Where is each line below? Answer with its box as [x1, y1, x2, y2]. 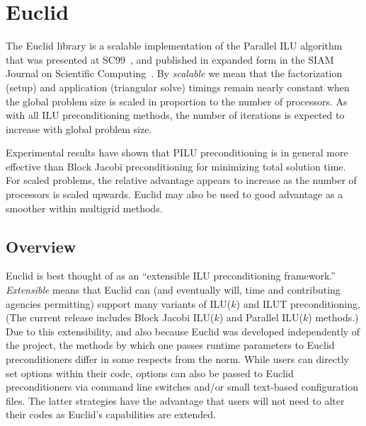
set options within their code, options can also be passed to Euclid [6, 365, 294, 380]
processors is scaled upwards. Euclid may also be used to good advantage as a [6, 187, 343, 202]
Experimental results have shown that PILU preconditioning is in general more [6, 145, 348, 160]
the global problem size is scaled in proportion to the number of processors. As [6, 93, 348, 108]
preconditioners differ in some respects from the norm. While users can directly [6, 352, 349, 367]
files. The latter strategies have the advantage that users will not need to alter [6, 393, 345, 408]
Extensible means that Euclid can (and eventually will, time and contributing [6, 282, 341, 297]
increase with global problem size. [6, 121, 152, 136]
